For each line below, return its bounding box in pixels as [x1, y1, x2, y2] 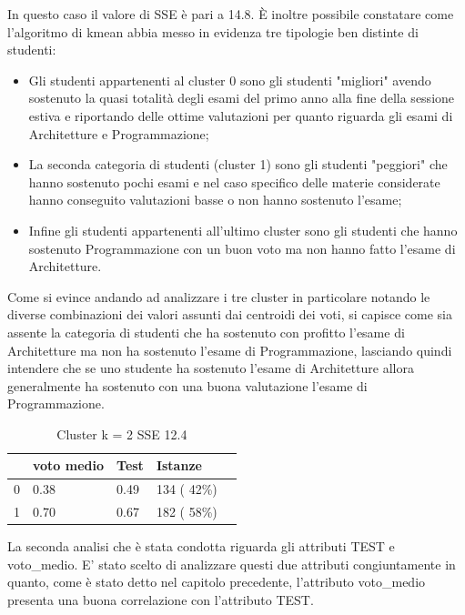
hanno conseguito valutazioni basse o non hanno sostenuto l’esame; [28, 190, 402, 209]
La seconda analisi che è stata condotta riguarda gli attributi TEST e [7, 537, 395, 556]
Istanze [156, 456, 202, 475]
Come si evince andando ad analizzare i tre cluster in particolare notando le [7, 287, 430, 306]
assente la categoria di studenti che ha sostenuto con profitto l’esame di [7, 322, 405, 341]
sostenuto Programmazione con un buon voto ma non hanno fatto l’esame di [28, 238, 456, 257]
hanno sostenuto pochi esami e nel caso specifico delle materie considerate [28, 172, 440, 191]
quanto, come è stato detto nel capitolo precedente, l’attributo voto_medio [7, 572, 426, 591]
